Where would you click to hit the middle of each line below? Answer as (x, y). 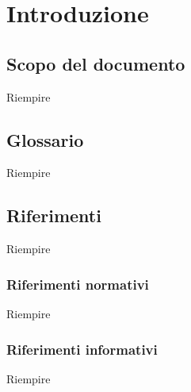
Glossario (45, 139)
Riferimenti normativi (78, 284)
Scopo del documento (96, 63)
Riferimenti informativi (82, 349)
